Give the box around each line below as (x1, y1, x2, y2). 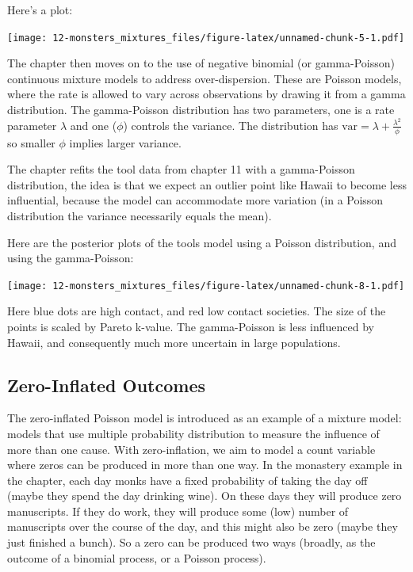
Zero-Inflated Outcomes (7, 372, 206, 397)
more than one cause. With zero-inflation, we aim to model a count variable (7, 440, 376, 457)
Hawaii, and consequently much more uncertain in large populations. (7, 334, 341, 350)
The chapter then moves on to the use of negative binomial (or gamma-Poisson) (7, 55, 395, 71)
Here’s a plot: (7, 2, 73, 17)
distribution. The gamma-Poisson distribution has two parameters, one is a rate (7, 101, 395, 118)
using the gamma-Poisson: (7, 250, 134, 266)
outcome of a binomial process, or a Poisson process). (7, 549, 266, 566)
